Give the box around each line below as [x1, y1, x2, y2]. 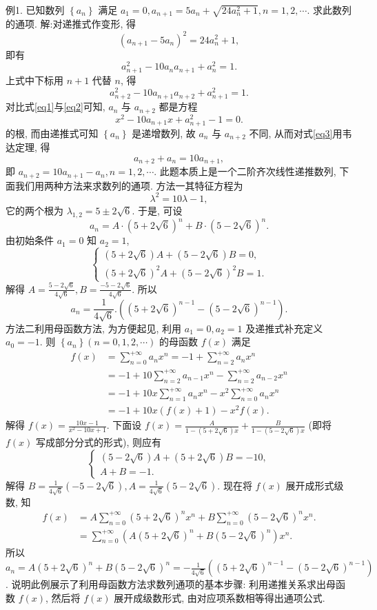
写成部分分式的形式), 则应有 [36, 435, 162, 449]
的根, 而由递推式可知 [6, 125, 99, 140]
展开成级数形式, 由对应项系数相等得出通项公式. [114, 590, 325, 604]
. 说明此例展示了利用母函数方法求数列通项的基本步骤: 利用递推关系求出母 [6, 577, 336, 591]
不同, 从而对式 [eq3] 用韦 [249, 125, 352, 140]
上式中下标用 [6, 73, 63, 88]
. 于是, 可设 [132, 203, 183, 217]
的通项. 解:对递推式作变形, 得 [6, 17, 136, 31]
